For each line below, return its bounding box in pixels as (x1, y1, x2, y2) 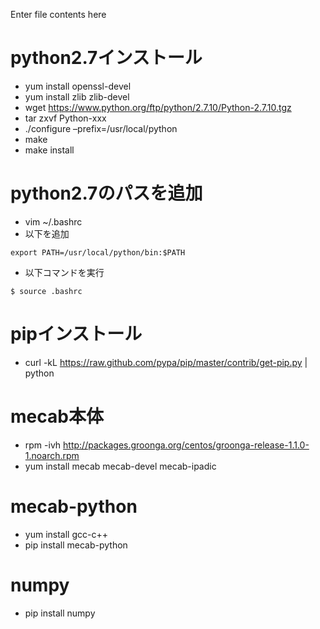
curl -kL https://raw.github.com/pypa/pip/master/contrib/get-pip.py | (24, 356, 308, 368)
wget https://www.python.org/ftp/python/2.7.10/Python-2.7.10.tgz (24, 101, 292, 113)
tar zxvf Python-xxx (24, 112, 107, 124)
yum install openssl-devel (24, 80, 132, 92)
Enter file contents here (10, 9, 107, 20)
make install (24, 144, 75, 156)
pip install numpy (24, 607, 96, 619)
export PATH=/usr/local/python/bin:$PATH (10, 247, 186, 258)
